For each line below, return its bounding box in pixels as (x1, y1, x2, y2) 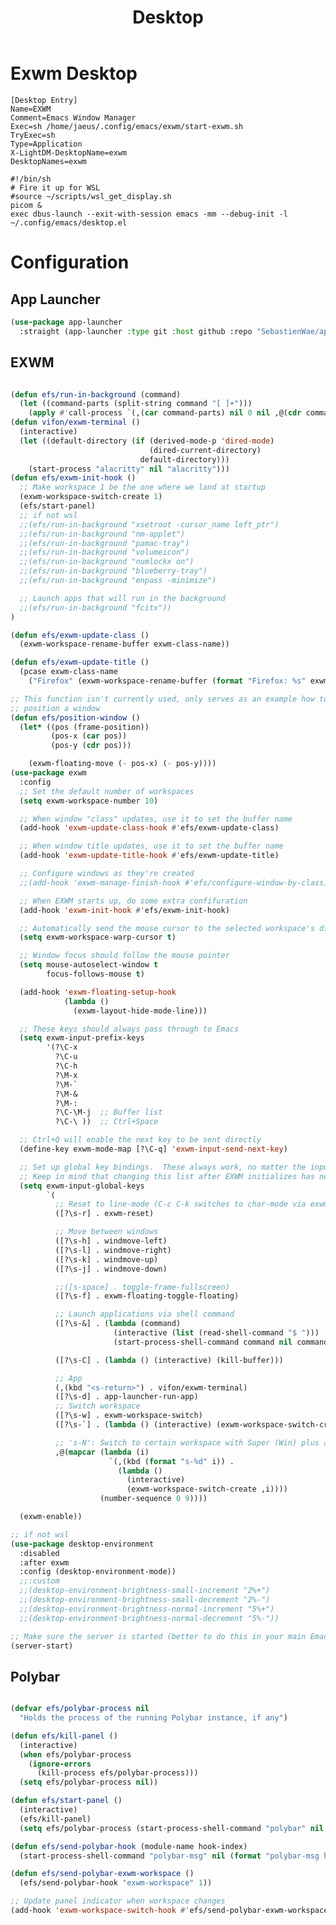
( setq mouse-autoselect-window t (19, 960, 159, 970)
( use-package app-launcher (10, 317, 123, 327)
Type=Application (10, 139, 83, 149)
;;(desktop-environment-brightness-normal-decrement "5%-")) (19, 1613, 280, 1623)
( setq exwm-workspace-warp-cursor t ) (19, 932, 177, 943)
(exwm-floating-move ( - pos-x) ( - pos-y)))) (28, 759, 217, 769)
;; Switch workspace (54, 1401, 141, 1411)
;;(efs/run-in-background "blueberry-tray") (19, 566, 208, 576)
